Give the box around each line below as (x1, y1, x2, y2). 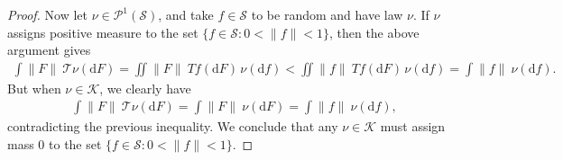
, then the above (328, 22, 420, 41)
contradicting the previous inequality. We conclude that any (7, 117, 338, 136)
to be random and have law (251, 5, 403, 23)
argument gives (7, 40, 91, 59)
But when (7, 78, 61, 97)
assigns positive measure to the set (7, 22, 198, 41)
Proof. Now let (7, 5, 88, 23)
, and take (158, 5, 214, 23)
